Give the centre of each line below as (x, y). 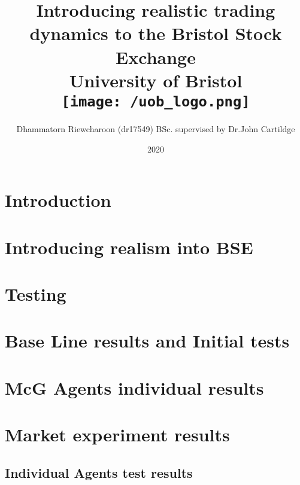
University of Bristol (156, 80)
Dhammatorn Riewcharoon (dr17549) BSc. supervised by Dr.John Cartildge (156, 129)
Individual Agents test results (99, 472)
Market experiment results (117, 434)
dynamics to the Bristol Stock (156, 33)
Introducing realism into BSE (129, 247)
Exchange (156, 57)
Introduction (58, 200)
